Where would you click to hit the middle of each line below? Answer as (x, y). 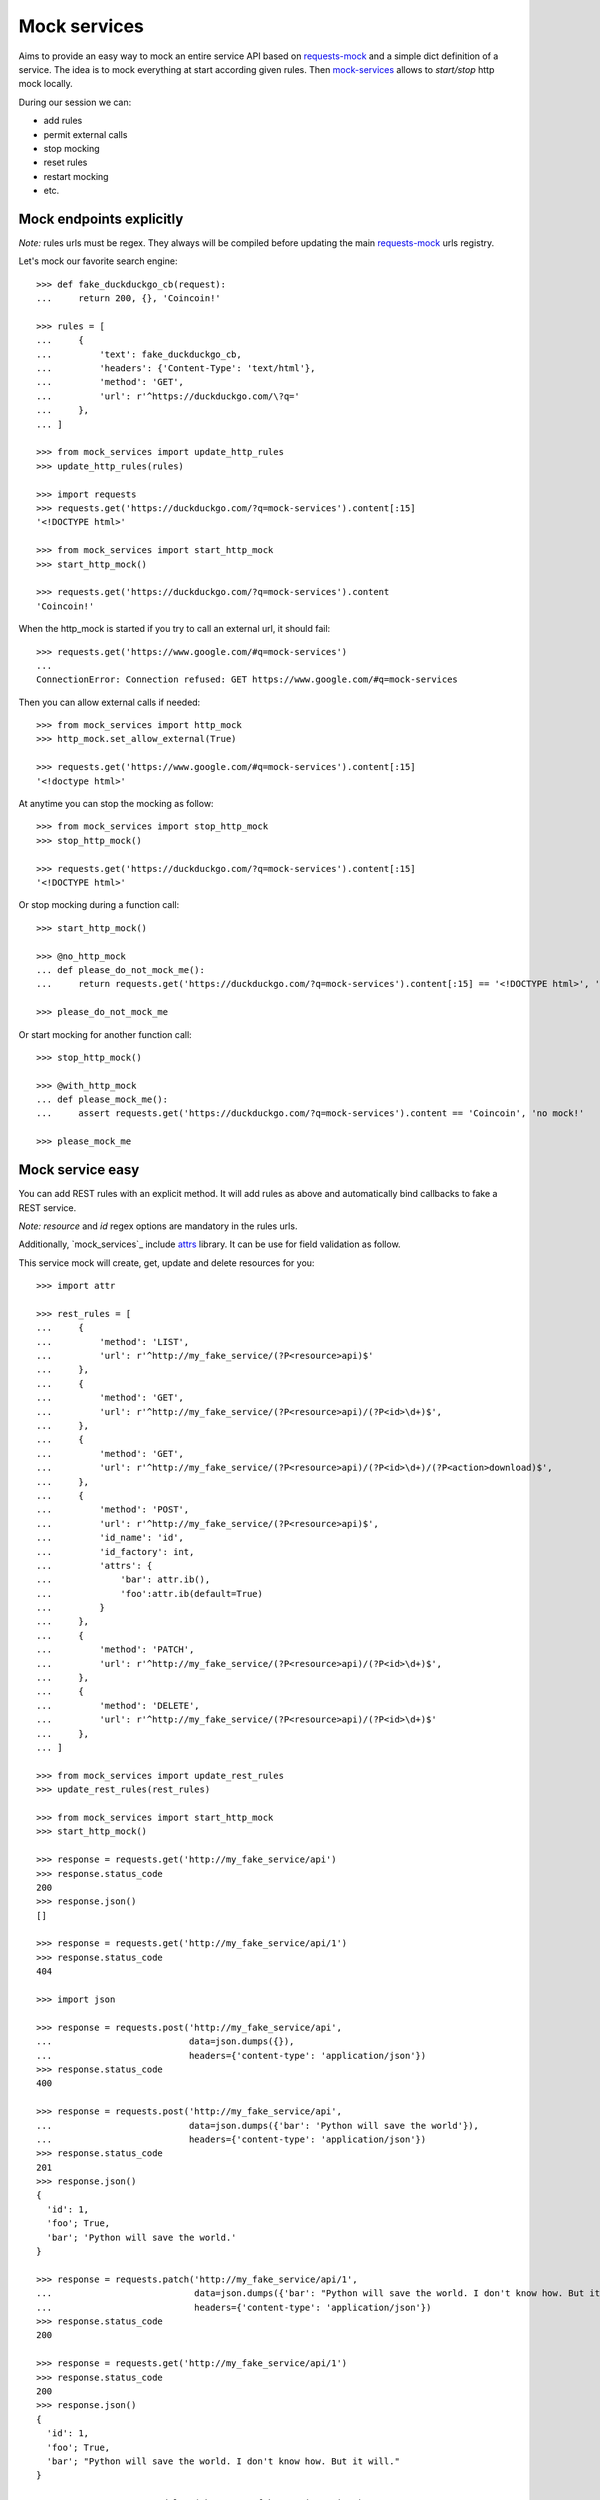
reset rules (65, 162)
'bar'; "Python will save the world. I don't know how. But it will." (223, 2461)
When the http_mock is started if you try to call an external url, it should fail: (174, 629)
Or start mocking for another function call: (105, 1034)
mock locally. (46, 84)
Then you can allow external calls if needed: (109, 702)
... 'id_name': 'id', (110, 1538)
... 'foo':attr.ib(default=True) (150, 1593)
